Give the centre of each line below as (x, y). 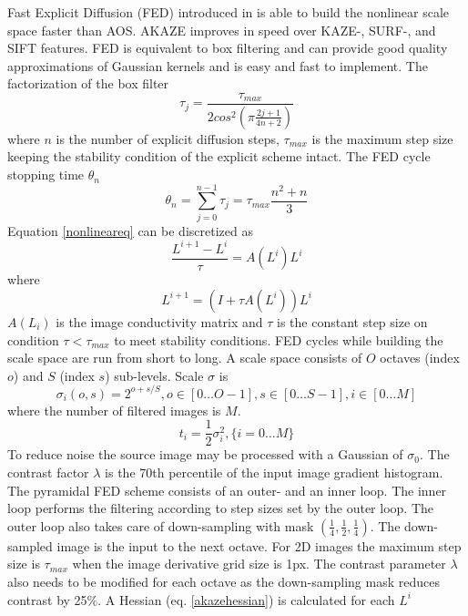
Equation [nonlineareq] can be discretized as (130, 230)
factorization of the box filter (88, 83)
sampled (30, 545)
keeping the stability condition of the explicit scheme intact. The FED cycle (219, 156)
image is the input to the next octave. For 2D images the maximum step (259, 545)
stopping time (46, 175)
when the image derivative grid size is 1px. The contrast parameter (259, 564)
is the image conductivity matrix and (159, 321)
